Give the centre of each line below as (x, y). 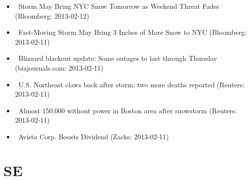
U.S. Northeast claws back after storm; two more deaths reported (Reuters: (131, 84)
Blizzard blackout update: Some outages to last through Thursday (118, 58)
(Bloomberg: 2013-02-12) (52, 15)
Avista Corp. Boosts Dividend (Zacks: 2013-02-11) (94, 136)
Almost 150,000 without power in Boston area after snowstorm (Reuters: (128, 110)
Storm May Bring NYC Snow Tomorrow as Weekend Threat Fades (119, 6)
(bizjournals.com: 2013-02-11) (59, 67)
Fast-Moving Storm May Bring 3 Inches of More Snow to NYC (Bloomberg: (133, 32)
